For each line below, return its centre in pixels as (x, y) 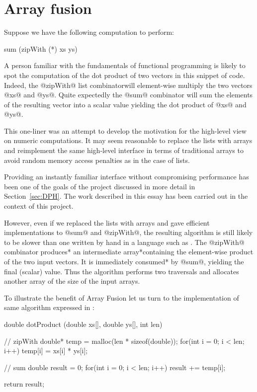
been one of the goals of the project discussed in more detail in (100, 186)
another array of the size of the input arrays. (72, 281)
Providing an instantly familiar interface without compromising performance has (127, 177)
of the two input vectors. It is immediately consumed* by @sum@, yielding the (124, 261)
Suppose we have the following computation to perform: (89, 32)
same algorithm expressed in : (49, 307)
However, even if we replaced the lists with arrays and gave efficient (107, 222)
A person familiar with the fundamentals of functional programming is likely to (125, 65)
